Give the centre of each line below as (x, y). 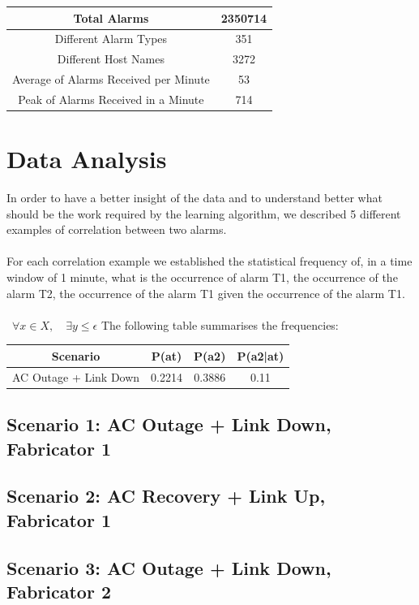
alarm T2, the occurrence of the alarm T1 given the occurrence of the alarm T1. (206, 293)
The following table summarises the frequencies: (220, 324)
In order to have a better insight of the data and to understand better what (195, 198)
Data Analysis (87, 159)
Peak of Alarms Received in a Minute (111, 99)
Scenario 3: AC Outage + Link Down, (169, 567)
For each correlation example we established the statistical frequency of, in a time (209, 261)
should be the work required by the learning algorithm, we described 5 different (204, 213)
